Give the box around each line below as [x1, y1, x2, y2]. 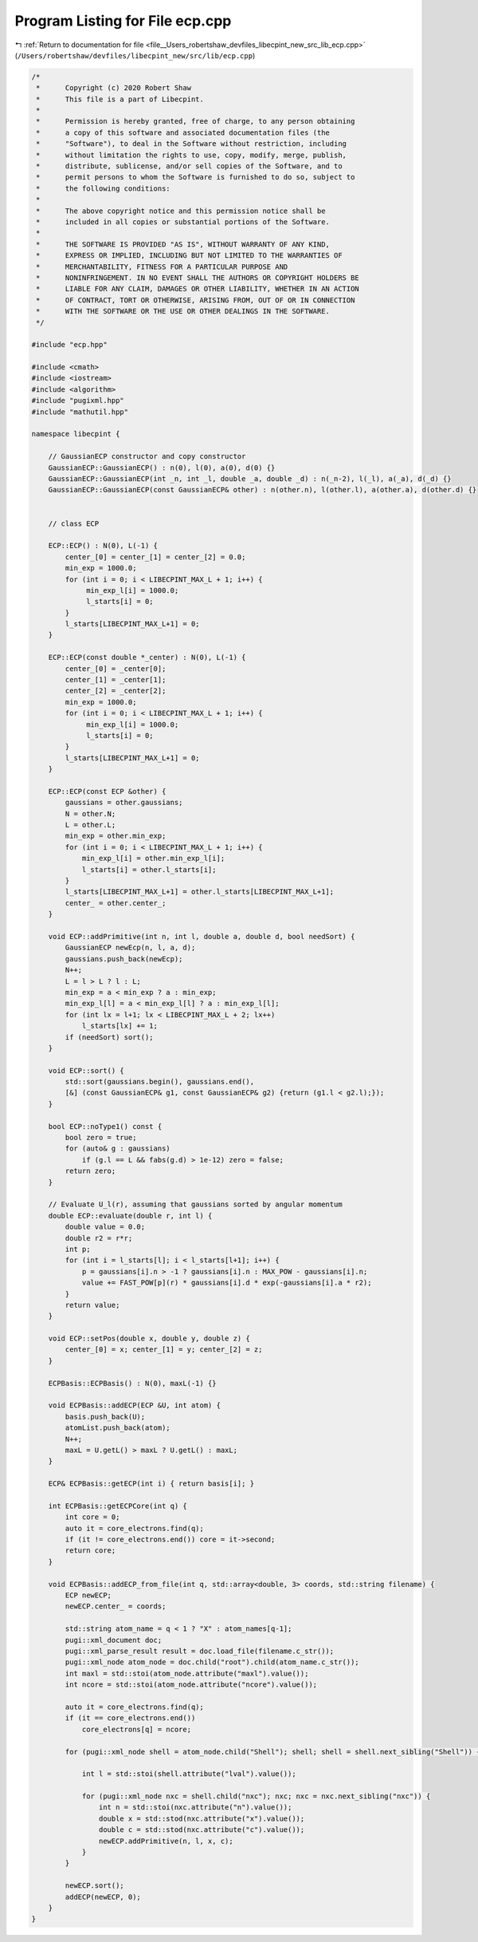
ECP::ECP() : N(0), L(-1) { [48, 541, 159, 551]
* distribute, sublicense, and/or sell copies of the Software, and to [36, 162, 343, 171]
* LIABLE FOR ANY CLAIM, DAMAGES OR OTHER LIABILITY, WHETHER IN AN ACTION [36, 284, 360, 294]
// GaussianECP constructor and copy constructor [48, 452, 246, 461]
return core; [65, 1546, 116, 1555]
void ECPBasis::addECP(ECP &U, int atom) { [48, 1401, 221, 1410]
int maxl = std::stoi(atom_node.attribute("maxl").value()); [65, 1668, 309, 1678]
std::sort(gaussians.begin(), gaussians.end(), [65, 1077, 255, 1087]
